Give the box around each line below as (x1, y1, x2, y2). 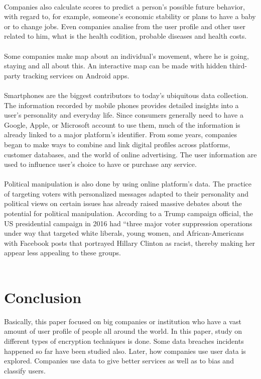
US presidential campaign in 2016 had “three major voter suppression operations (4, 218, 252, 228)
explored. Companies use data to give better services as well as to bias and (4, 355, 234, 366)
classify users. (4, 365, 46, 375)
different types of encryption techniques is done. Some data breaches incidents (4, 335, 244, 346)
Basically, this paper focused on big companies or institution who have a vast (4, 316, 241, 326)
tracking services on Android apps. (23, 70, 129, 80)
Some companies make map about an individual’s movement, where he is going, (4, 50, 249, 61)
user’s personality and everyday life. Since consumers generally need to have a (4, 110, 243, 120)
